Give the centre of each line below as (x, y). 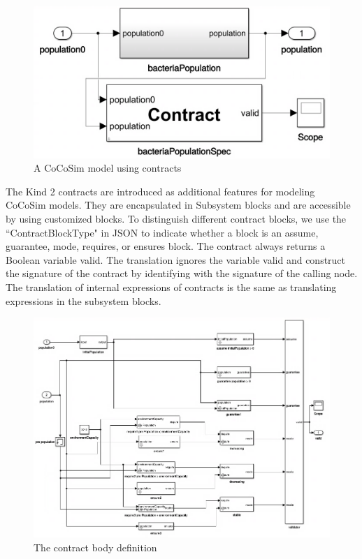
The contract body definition (95, 547)
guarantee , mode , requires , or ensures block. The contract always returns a (166, 246)
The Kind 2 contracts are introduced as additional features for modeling (160, 191)
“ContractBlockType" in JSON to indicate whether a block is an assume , (162, 232)
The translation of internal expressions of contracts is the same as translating (171, 286)
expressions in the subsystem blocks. (84, 300)
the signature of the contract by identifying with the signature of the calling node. (182, 273)
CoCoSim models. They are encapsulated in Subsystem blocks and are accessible (178, 205)
